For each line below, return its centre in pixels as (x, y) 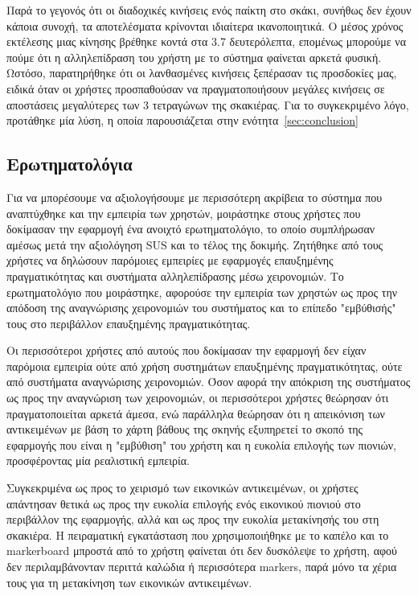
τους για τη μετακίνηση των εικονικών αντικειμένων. (129, 582)
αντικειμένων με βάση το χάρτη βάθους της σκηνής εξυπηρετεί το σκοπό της (185, 429)
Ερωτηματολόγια (70, 164)
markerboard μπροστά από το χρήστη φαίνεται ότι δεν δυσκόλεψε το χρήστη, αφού (202, 551)
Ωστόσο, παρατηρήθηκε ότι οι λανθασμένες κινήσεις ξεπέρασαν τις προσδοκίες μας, (202, 73)
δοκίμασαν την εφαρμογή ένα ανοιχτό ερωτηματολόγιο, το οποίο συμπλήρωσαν (191, 229)
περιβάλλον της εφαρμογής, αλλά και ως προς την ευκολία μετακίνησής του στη (193, 519)
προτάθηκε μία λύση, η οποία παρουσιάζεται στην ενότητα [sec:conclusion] (182, 120)
